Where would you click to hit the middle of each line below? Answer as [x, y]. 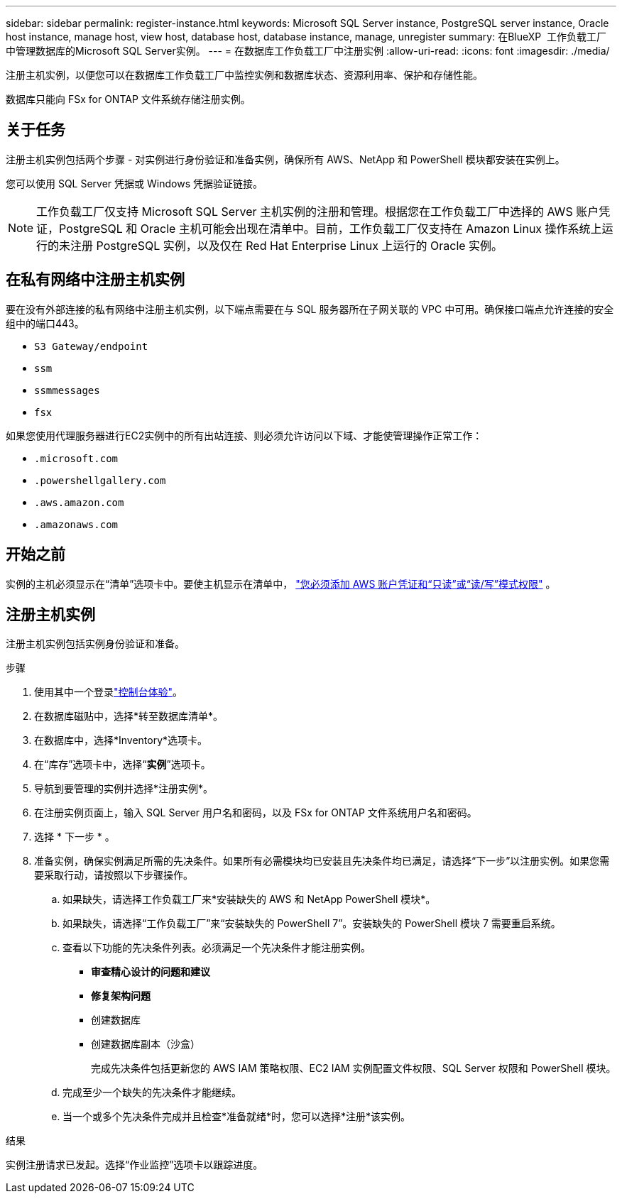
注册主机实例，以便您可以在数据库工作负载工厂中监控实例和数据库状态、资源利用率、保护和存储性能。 [244, 75]
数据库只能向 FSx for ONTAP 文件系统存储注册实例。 [128, 99]
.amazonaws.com [76, 524]
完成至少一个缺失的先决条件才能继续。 [152, 1093]
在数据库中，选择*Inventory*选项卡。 [121, 740]
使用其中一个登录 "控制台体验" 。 [109, 692]
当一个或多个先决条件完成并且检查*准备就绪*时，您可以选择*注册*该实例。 [237, 1117]
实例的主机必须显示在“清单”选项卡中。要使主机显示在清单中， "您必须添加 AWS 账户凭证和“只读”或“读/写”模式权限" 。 [281, 584]
